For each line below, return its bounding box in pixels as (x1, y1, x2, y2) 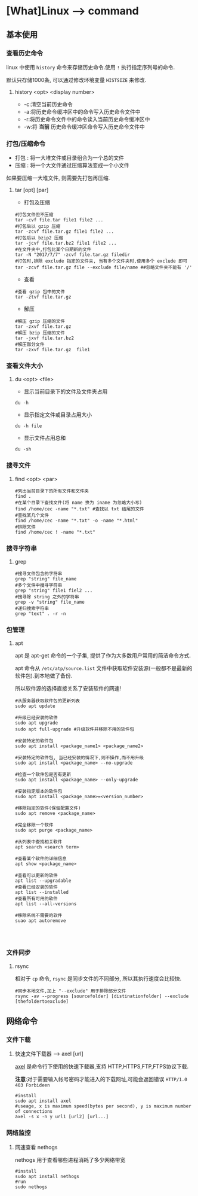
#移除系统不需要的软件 (14, 912, 63, 919)
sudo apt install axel (14, 1098, 72, 1104)
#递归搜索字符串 (14, 605, 49, 611)
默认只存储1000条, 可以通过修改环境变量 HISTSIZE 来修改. (6, 76, 147, 83)
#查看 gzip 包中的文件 (14, 289, 66, 295)
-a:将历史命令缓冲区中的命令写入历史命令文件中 (23, 108, 141, 115)
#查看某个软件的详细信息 (14, 856, 67, 862)
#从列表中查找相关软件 (14, 839, 63, 845)
